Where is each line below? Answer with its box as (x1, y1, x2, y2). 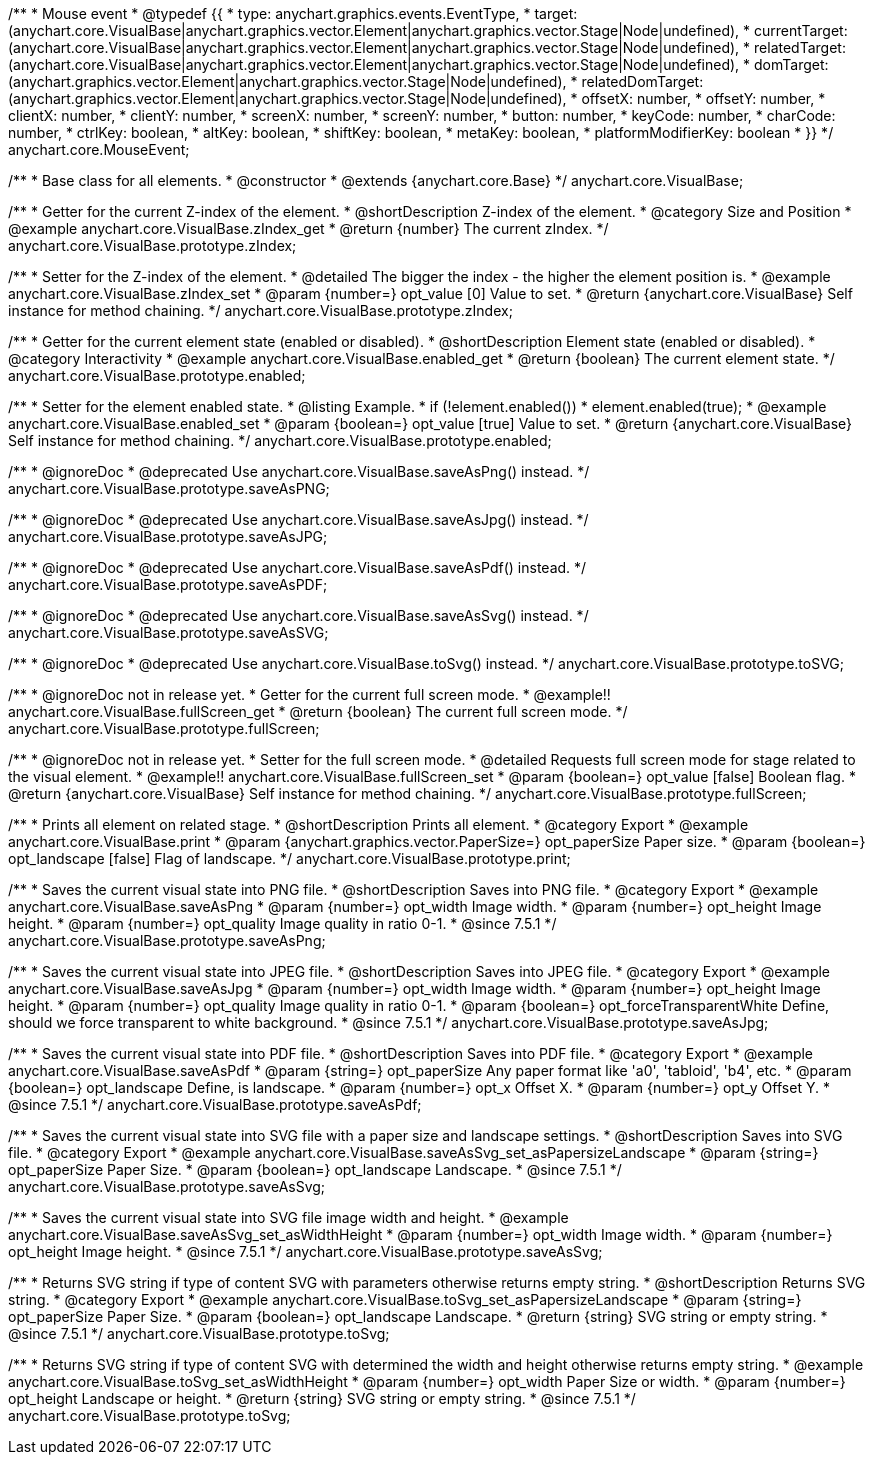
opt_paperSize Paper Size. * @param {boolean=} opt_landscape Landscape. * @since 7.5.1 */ (8, 1161, 622, 1178)
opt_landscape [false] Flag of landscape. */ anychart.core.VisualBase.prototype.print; (8, 850, 571, 867)
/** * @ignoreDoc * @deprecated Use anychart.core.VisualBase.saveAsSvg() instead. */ (8, 607, 589, 624)
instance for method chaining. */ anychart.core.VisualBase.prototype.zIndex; (8, 302, 513, 319)
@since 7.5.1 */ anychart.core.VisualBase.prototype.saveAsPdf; (8, 1096, 422, 1113)
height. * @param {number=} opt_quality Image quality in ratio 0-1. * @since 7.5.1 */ (8, 915, 557, 932)
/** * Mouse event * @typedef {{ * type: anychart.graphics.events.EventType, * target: (8, 5, 578, 22)
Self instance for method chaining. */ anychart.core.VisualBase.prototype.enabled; (8, 432, 552, 449)
